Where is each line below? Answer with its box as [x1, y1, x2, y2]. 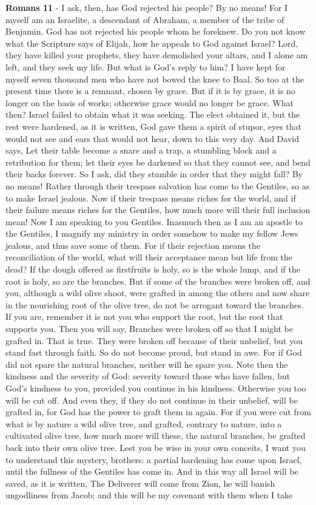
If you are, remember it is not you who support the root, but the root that [5, 310, 283, 323]
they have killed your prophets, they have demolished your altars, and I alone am [5, 49, 308, 61]
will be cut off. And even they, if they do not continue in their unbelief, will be [5, 393, 298, 406]
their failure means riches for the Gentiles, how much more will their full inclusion [5, 203, 311, 216]
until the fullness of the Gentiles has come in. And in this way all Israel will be [5, 465, 298, 478]
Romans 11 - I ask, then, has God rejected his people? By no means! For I [5, 1, 288, 13]
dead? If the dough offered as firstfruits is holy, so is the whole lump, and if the [5, 263, 300, 276]
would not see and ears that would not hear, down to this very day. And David [5, 132, 299, 144]
